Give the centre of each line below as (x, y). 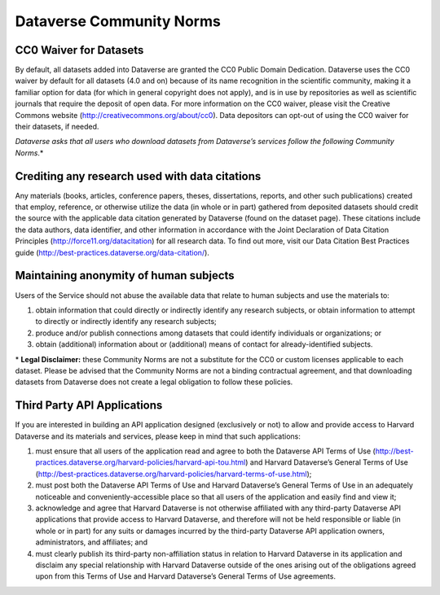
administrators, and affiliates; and (92, 542)
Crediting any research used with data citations (138, 176)
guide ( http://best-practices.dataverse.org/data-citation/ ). (112, 252)
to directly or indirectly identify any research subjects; (126, 322)
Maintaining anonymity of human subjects (125, 276)
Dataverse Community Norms (118, 21)
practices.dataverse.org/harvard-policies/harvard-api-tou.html (141, 462)
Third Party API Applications (89, 406)
